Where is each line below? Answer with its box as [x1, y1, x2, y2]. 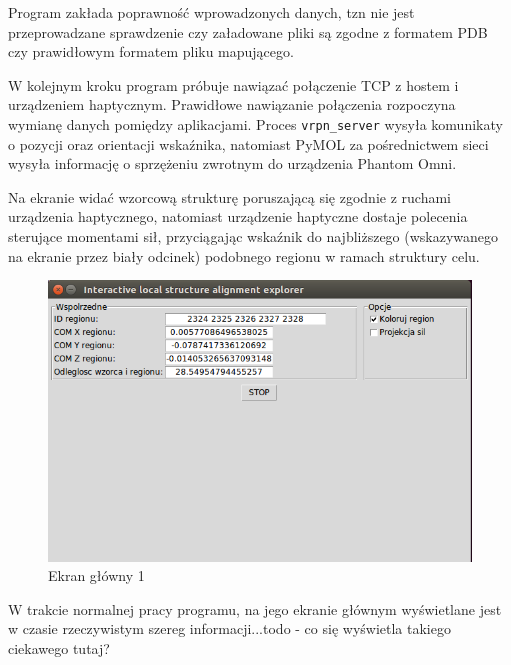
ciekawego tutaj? [8, 637, 110, 658]
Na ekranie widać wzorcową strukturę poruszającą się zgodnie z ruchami [8, 186, 451, 207]
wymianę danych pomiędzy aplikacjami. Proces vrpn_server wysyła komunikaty [8, 113, 503, 134]
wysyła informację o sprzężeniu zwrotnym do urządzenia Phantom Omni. [8, 153, 457, 174]
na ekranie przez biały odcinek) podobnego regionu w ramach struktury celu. [8, 245, 480, 266]
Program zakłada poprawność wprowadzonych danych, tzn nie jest [8, 2, 415, 22]
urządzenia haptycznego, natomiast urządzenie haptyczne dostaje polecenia [8, 206, 468, 227]
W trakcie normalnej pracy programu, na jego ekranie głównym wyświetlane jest [8, 598, 502, 619]
